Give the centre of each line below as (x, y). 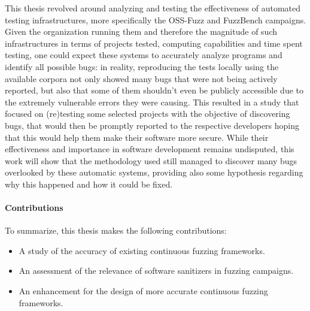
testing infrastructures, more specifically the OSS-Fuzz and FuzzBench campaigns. (156, 19)
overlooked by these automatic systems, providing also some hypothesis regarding (154, 172)
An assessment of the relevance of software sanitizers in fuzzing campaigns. (156, 271)
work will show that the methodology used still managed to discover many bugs (151, 160)
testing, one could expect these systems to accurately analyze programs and (144, 55)
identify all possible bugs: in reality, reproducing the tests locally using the (142, 66)
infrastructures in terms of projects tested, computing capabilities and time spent (154, 43)
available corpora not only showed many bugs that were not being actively (141, 78)
